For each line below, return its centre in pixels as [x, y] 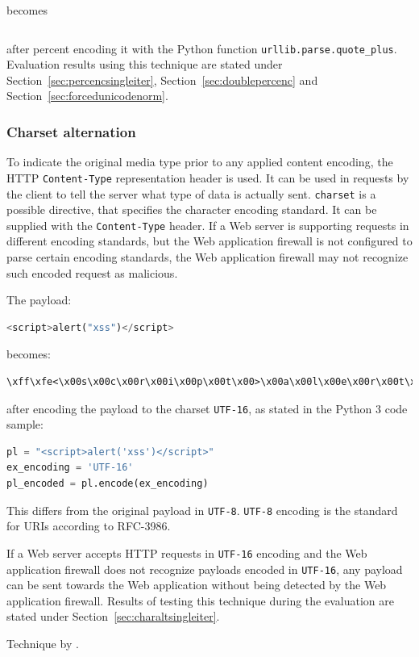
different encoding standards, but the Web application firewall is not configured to [209, 241]
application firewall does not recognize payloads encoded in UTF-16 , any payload [205, 569]
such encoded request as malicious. [92, 272]
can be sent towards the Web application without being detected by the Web [197, 585]
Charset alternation [71, 131]
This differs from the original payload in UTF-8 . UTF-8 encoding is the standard [202, 510]
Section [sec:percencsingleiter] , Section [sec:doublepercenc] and [162, 80]
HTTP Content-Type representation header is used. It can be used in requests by [208, 177]
